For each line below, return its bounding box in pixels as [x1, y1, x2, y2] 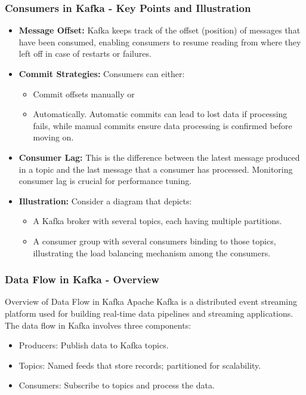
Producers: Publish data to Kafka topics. [18, 339, 169, 351]
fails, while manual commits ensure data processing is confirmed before [33, 119, 292, 131]
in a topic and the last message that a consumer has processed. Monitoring [18, 163, 293, 175]
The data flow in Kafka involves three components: [5, 319, 191, 331]
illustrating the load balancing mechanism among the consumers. [33, 246, 271, 259]
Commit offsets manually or [33, 87, 135, 100]
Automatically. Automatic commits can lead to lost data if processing [33, 108, 288, 120]
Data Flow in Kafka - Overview [5, 272, 159, 287]
